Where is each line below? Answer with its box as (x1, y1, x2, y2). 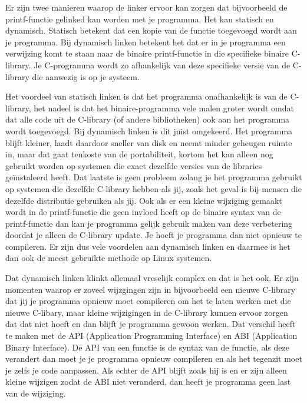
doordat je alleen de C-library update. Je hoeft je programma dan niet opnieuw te (5, 229, 302, 241)
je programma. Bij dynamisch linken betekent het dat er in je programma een (5, 35, 286, 48)
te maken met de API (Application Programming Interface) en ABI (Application (5, 329, 298, 342)
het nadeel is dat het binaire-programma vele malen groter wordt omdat (34, 101, 295, 114)
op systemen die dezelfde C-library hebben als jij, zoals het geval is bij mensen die (5, 182, 302, 194)
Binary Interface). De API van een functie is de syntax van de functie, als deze (5, 341, 289, 353)
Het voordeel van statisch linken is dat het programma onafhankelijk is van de (5, 90, 288, 103)
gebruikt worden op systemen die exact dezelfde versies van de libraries (5, 159, 262, 171)
